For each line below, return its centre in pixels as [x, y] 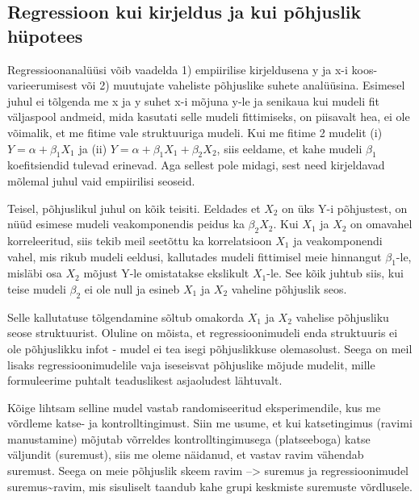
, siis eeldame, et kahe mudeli [289, 148]
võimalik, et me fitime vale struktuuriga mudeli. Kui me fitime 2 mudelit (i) [195, 132]
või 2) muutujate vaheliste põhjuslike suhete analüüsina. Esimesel [243, 85]
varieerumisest [42, 85]
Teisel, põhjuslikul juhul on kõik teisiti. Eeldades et [134, 208]
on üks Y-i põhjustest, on [345, 208]
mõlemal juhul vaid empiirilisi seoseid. [101, 180]
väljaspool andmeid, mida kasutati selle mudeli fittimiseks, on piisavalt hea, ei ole [209, 117]
